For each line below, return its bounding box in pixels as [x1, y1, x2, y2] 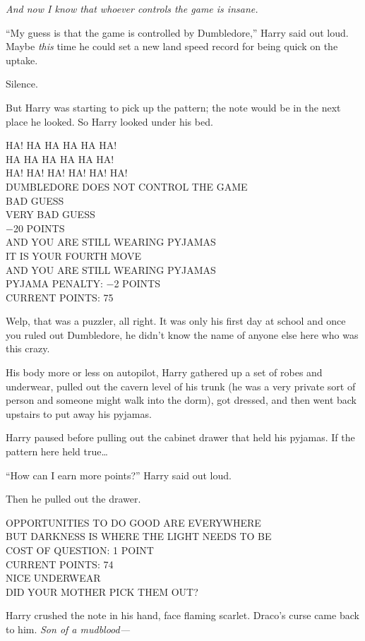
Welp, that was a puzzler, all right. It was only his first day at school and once [6, 313, 346, 328]
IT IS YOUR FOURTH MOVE [6, 248, 142, 263]
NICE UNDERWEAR [6, 570, 101, 585]
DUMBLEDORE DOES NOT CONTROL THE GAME [6, 179, 248, 193]
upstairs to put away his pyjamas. [6, 406, 152, 421]
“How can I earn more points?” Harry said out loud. [6, 467, 232, 482]
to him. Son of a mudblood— [6, 621, 131, 636]
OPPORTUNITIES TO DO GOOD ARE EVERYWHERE [6, 515, 261, 529]
